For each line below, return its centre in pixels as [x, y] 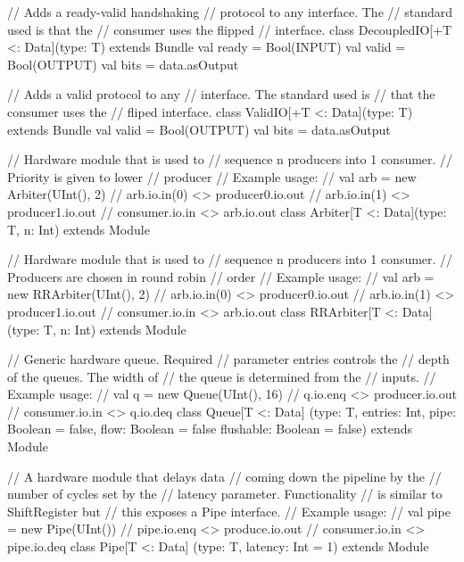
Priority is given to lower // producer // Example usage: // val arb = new [212, 176]
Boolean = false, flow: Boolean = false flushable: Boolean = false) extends [210, 429]
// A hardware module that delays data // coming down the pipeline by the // [224, 476]
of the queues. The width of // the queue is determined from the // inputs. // [222, 376]
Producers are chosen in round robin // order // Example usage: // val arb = [221, 276]
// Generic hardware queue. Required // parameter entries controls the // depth [228, 359]
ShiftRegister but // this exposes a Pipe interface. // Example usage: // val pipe [229, 511]
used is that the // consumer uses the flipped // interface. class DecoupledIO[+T [230, 29]
